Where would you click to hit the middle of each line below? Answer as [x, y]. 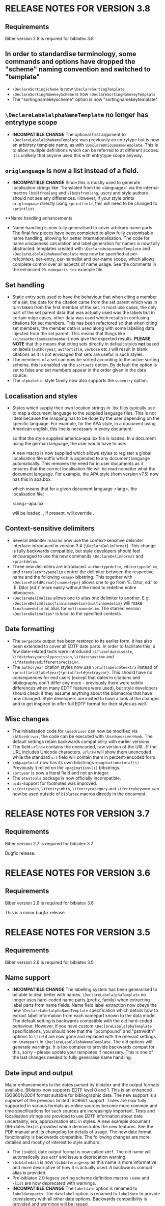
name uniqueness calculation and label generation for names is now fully [86, 244]
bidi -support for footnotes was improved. [55, 783]
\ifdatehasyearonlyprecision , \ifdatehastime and [63, 656]
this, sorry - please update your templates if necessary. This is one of [82, 1052]
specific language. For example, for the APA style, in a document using [84, 424]
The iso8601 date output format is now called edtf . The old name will [82, 1152]
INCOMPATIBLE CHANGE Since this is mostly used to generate [76, 183]
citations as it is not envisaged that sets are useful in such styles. [78, 354]
